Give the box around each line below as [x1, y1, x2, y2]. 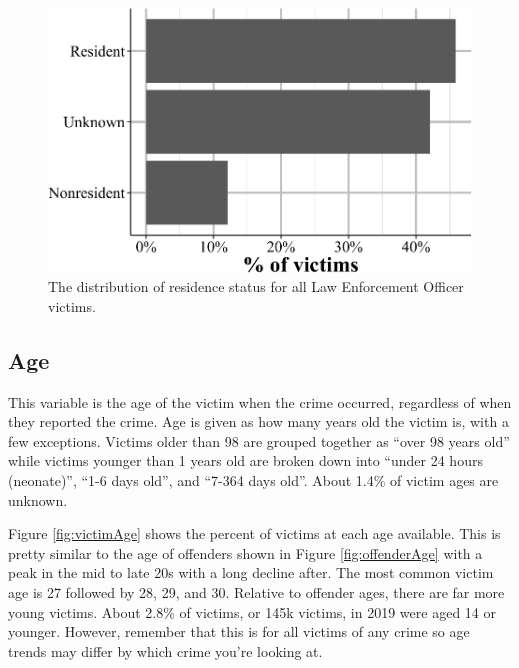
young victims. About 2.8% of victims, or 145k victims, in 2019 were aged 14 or [8, 601, 496, 622]
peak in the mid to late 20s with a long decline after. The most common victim [8, 562, 494, 583]
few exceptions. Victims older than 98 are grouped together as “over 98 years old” [8, 430, 510, 451]
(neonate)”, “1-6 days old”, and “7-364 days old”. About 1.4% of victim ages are [8, 470, 499, 491]
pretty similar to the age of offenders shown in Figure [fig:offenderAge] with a [8, 542, 483, 563]
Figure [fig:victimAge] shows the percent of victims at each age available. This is [8, 523, 501, 544]
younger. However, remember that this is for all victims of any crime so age [8, 621, 470, 642]
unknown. [8, 489, 68, 510]
